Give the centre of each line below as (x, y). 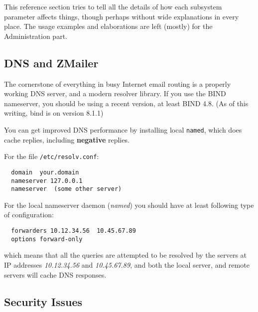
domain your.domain (45, 172)
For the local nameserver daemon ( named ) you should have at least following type (129, 205)
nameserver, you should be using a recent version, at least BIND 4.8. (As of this (126, 103)
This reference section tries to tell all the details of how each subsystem (113, 6)
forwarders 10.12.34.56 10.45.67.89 (73, 231)
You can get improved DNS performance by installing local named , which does (123, 129)
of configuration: (29, 215)
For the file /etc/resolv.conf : (52, 156)
